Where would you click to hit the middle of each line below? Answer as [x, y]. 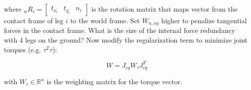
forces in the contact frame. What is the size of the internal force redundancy [120, 30]
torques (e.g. [22, 49]
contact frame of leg [34, 20]
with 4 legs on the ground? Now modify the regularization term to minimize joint [126, 40]
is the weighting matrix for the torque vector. [115, 82]
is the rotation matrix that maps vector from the [165, 9]
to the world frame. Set [105, 20]
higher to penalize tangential [204, 20]
